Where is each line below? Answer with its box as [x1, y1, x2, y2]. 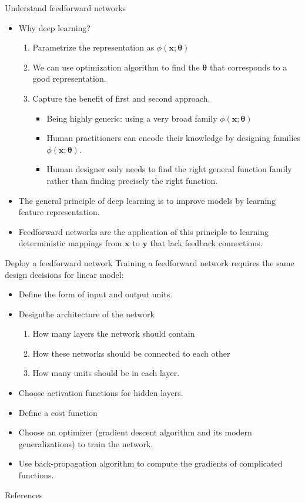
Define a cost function [18, 406, 98, 418]
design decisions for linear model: [5, 268, 124, 280]
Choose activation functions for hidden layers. [18, 387, 183, 399]
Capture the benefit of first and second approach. [32, 92, 210, 104]
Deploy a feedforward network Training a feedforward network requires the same [5, 256, 294, 269]
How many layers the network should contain [32, 327, 195, 340]
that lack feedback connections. [150, 237, 263, 249]
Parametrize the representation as [32, 41, 155, 53]
